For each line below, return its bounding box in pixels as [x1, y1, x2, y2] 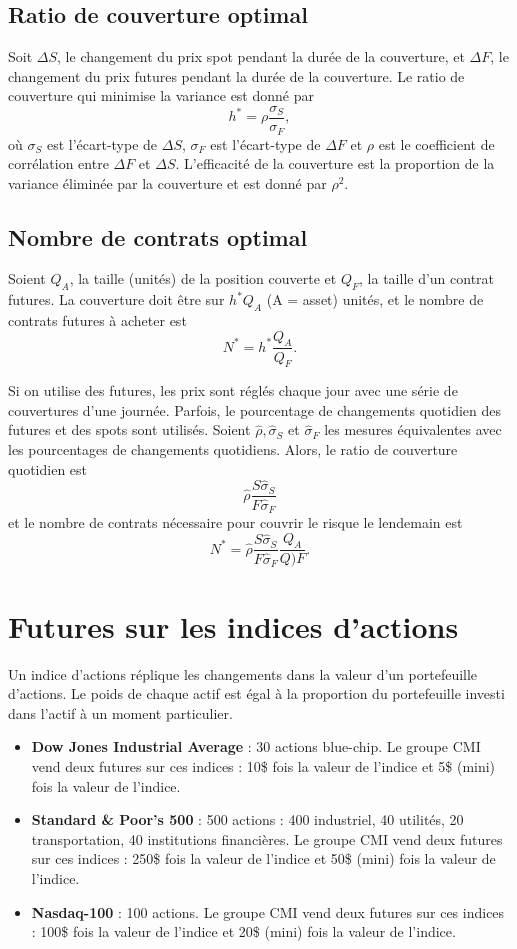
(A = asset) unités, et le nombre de [266, 289, 484, 310]
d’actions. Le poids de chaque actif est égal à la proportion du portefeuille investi [8, 683, 505, 704]
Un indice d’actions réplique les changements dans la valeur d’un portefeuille [8, 663, 478, 684]
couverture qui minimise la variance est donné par [8, 85, 314, 106]
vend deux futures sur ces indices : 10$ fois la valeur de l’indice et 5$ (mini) [31, 755, 496, 776]
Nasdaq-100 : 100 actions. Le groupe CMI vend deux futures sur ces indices [31, 901, 505, 922]
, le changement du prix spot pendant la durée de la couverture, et [57, 46, 465, 67]
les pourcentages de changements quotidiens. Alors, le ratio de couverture [8, 439, 458, 460]
